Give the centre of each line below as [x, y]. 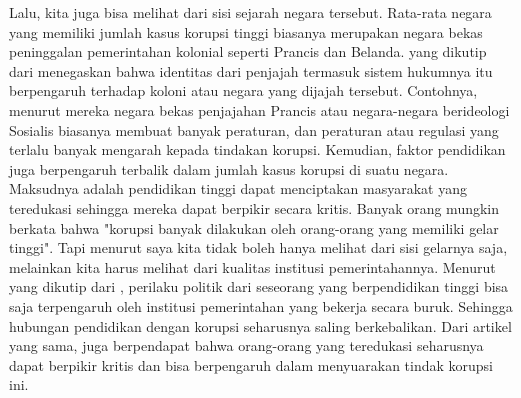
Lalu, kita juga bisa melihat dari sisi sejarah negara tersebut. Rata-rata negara [250, 12]
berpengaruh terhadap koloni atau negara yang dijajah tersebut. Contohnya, [243, 90]
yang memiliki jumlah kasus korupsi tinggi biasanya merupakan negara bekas [246, 31]
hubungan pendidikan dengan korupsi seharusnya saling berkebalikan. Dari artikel [260, 325]
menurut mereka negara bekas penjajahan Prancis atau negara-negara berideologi [259, 109]
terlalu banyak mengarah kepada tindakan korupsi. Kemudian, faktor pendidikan [257, 149]
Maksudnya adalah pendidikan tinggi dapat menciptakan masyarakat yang [238, 188]
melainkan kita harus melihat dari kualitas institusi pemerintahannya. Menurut [252, 266]
